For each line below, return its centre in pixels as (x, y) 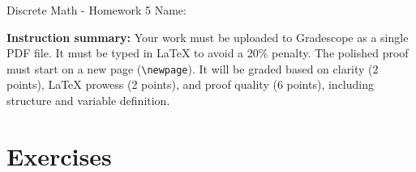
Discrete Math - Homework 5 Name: (96, 10)
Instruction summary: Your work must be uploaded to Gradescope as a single (208, 37)
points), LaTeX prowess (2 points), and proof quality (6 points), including (190, 84)
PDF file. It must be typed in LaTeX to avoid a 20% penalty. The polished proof (208, 53)
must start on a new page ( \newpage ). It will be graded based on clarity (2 (193, 68)
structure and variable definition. (88, 101)
